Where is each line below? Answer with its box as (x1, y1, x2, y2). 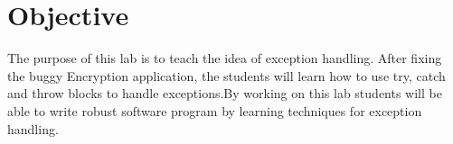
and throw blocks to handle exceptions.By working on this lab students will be (7, 84, 442, 103)
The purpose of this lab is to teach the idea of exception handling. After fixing (7, 49, 442, 67)
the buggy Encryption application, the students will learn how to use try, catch (7, 66, 446, 85)
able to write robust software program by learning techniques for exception (7, 101, 422, 120)
